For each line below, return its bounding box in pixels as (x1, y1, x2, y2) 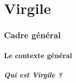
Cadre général (4, 29, 61, 41)
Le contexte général (4, 50, 72, 60)
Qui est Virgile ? (4, 70, 62, 80)
